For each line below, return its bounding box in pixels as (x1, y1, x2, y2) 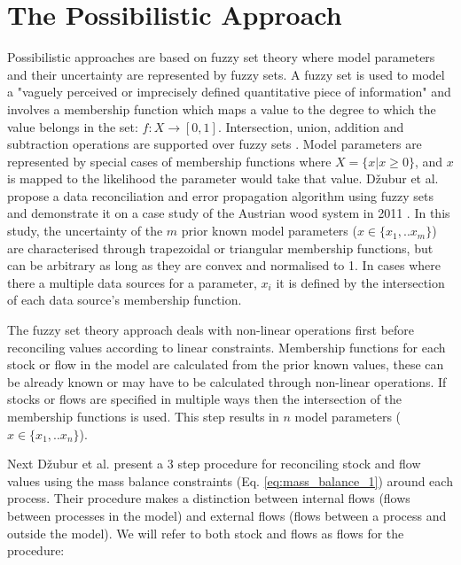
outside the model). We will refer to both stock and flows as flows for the (7, 523, 404, 542)
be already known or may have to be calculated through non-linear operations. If (7, 372, 447, 391)
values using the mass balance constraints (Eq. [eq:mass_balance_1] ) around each (7, 471, 453, 490)
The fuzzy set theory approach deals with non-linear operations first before (7, 321, 415, 339)
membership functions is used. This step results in (7, 407, 279, 425)
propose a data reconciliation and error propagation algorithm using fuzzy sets (7, 186, 434, 205)
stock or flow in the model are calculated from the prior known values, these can (7, 355, 444, 374)
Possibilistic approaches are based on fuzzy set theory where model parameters (7, 48, 435, 66)
